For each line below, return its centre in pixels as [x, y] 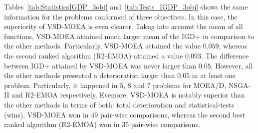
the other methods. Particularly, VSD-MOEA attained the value [102, 46]
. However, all [232, 65]
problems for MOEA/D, [190, 85]
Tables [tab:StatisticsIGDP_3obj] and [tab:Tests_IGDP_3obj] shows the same [126, 6]
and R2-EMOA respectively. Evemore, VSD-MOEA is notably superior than [128, 95]
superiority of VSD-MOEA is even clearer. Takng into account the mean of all [124, 26]
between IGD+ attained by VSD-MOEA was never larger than [100, 65]
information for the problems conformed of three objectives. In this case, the [121, 16]
